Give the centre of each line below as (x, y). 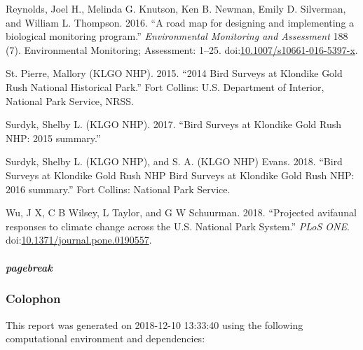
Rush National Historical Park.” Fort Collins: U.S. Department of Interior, (165, 86)
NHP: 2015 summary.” (53, 138)
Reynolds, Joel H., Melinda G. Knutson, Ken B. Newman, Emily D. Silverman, (176, 8)
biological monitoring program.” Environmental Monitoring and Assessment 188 (177, 36)
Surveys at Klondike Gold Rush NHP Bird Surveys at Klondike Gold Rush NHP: (180, 175)
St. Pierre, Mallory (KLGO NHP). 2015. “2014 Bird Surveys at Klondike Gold (174, 73)
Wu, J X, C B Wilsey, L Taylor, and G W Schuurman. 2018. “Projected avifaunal (181, 212)
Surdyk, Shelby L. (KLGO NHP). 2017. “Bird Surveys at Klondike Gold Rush (174, 124)
